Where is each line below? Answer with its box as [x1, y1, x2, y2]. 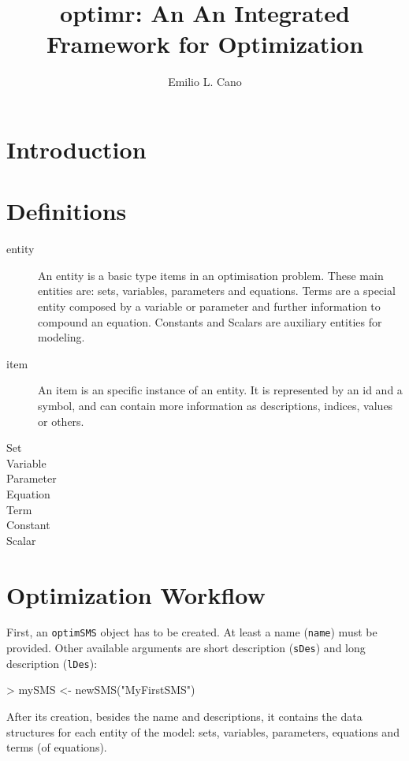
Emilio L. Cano [168, 73, 242, 90]
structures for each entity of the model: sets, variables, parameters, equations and [6, 723, 400, 740]
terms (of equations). [6, 739, 107, 755]
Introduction [6, 132, 147, 165]
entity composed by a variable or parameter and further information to [38, 298, 381, 314]
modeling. [38, 329, 85, 345]
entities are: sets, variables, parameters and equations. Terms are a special [38, 282, 396, 299]
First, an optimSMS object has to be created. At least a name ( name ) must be [6, 624, 377, 640]
